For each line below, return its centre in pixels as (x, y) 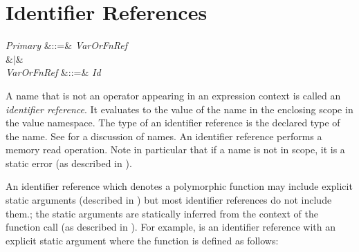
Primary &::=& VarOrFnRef (67, 45)
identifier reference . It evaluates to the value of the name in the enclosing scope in (179, 109)
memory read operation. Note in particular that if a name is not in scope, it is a (175, 149)
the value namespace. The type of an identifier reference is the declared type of (173, 123)
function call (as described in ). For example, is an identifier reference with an (171, 227)
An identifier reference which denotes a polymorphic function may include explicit (179, 186)
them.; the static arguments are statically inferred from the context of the (162, 213)
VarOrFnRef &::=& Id (53, 72)
